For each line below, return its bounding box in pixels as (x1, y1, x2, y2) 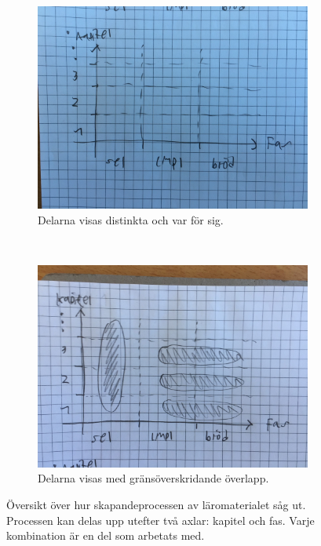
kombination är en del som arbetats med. (6, 527, 205, 544)
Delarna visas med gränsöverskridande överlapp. (38, 470, 269, 486)
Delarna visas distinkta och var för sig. (38, 211, 224, 227)
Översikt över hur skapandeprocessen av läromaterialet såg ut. (6, 496, 306, 512)
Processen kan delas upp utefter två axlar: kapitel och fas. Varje (6, 511, 315, 528)
